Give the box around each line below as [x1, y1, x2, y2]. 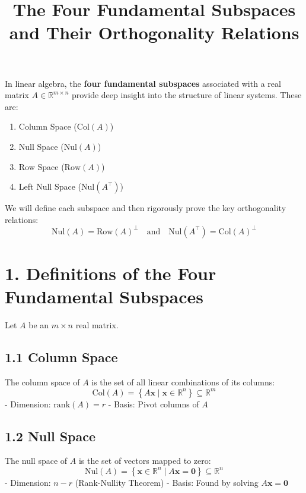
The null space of [5, 454, 68, 467]
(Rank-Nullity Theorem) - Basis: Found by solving [75, 476, 259, 488]
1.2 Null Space [5, 426, 96, 445]
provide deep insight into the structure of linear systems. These [71, 89, 302, 101]
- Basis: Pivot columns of [108, 397, 199, 410]
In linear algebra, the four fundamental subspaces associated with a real [5, 77, 281, 89]
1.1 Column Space [5, 348, 118, 366]
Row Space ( [18, 160, 65, 172]
